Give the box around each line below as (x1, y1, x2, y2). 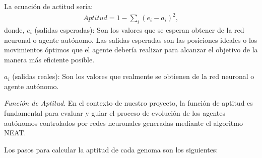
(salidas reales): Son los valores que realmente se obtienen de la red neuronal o (12, 71, 254, 82)
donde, (4, 24, 25, 35)
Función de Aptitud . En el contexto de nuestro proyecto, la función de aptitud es (4, 98, 253, 108)
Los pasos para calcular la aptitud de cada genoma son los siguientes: (4, 144, 218, 154)
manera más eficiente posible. (4, 54, 95, 64)
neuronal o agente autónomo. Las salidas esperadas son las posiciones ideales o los (4, 34, 257, 45)
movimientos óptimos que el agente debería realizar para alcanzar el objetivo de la (4, 44, 258, 55)
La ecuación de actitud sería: (4, 1, 93, 11)
